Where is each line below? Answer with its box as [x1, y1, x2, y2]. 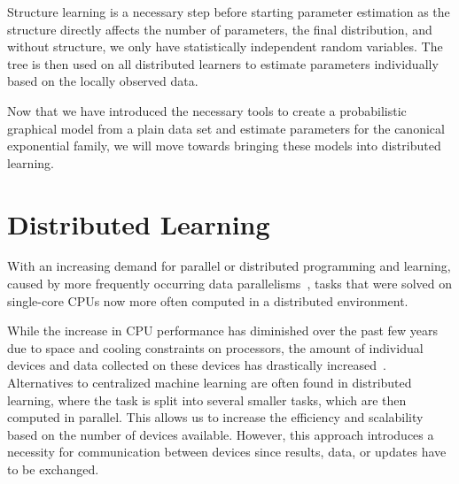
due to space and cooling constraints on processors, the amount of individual [7, 338, 424, 357]
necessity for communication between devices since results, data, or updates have [7, 442, 447, 461]
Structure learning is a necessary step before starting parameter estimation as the [7, 3, 450, 20]
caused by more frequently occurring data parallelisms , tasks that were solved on [7, 274, 452, 293]
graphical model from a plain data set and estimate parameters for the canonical [7, 119, 445, 137]
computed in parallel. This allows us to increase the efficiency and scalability [7, 408, 424, 426]
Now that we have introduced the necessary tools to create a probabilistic [7, 101, 407, 119]
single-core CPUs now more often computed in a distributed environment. [7, 291, 408, 310]
